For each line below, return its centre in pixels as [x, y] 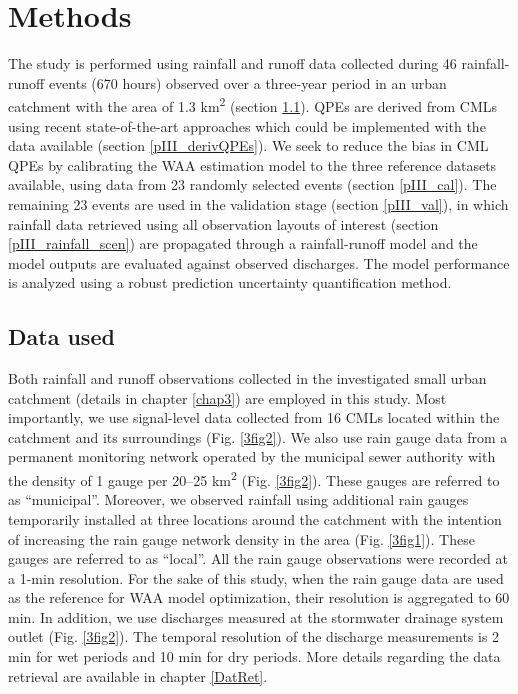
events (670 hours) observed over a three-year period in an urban [247, 82]
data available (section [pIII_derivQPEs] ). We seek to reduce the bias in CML [248, 145]
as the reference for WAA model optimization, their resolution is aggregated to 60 [259, 597]
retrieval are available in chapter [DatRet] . [138, 675]
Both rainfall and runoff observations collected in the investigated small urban [247, 378]
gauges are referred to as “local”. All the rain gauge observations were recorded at [258, 558]
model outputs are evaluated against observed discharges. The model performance [259, 262]
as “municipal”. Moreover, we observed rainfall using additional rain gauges [238, 499]
